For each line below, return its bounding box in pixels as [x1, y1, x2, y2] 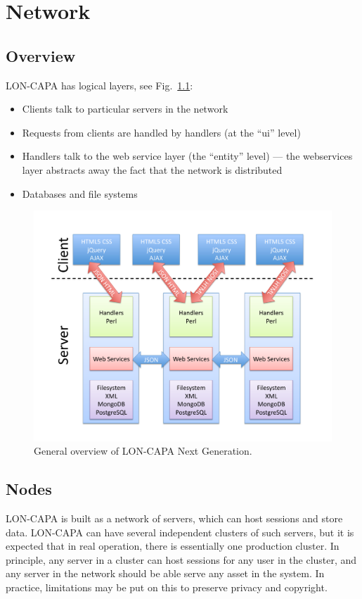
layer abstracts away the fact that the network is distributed [22, 162, 283, 177]
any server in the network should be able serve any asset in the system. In [6, 566, 325, 581]
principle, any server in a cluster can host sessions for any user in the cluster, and [6, 552, 357, 567]
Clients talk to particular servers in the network [22, 101, 228, 116]
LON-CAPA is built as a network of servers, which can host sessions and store [6, 511, 343, 526]
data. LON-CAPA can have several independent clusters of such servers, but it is [6, 524, 354, 539]
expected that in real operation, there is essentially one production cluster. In [6, 538, 340, 553]
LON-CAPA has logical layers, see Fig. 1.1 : [6, 77, 193, 92]
